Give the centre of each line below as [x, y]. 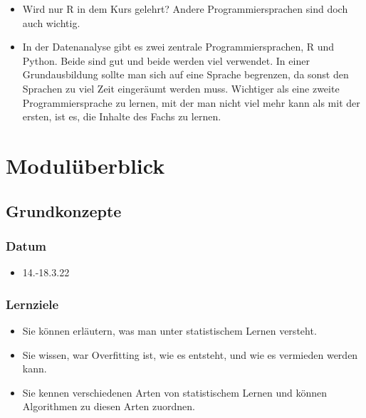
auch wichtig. [51, 22]
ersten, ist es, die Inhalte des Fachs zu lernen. [122, 116]
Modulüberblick [85, 165]
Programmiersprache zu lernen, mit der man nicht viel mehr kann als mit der [191, 102]
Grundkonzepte [64, 210]
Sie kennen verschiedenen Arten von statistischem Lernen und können [175, 392]
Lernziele [32, 304]
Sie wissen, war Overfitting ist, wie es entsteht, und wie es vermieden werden [190, 354]
